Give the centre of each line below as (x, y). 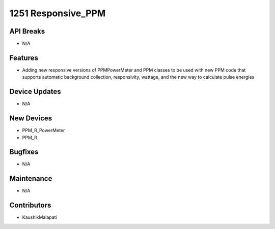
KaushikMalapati (39, 217)
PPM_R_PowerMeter (44, 130)
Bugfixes (24, 152)
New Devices (31, 119)
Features (24, 58)
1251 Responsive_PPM (58, 13)
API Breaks (27, 31)
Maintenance (31, 178)
